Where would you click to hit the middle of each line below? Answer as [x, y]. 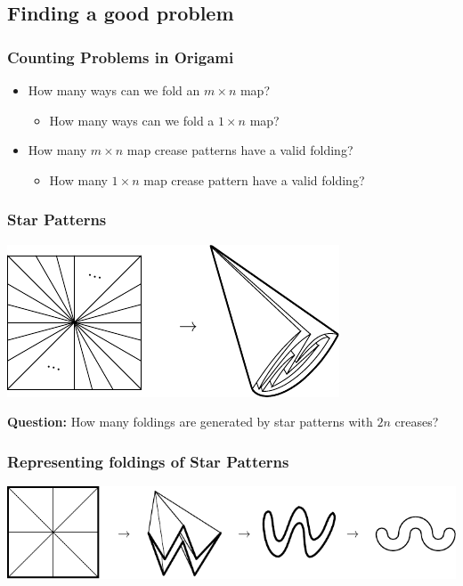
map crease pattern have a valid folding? [254, 179]
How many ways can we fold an [114, 90]
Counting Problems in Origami [121, 57]
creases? [417, 422]
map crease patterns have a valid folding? [240, 150]
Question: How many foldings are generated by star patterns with [190, 422]
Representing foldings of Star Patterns [148, 461]
